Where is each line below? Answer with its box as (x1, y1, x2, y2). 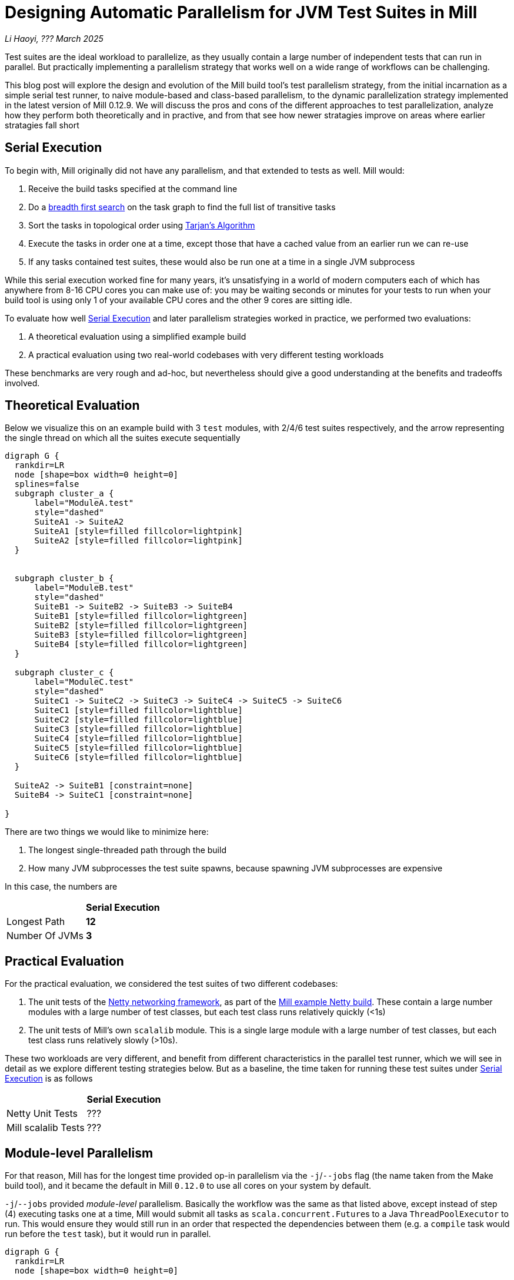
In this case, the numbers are (5, 881, 118, 892)
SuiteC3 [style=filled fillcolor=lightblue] (34, 724, 243, 734)
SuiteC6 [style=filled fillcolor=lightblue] (34, 752, 243, 762)
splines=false (14, 479, 79, 489)
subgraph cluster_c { (14, 668, 114, 678)
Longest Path (6, 916, 65, 928)
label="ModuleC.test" (34, 677, 134, 687)
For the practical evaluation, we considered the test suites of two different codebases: (5, 979, 338, 989)
